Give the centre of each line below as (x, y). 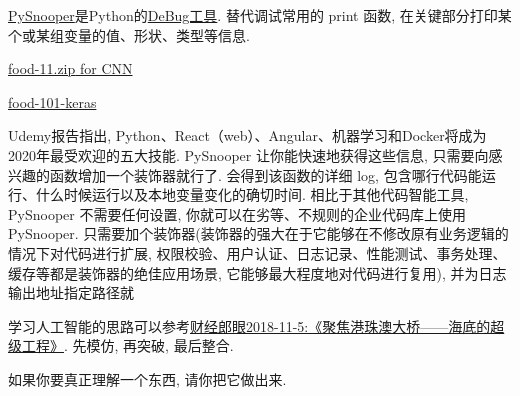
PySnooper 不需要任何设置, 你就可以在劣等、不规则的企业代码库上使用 (237, 213)
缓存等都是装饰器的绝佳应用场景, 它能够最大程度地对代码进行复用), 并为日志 (257, 272)
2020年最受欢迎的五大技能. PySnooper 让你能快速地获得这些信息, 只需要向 (248, 154)
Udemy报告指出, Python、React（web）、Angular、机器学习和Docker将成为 (247, 135)
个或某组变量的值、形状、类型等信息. (129, 34)
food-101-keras (52, 101)
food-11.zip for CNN (70, 68)
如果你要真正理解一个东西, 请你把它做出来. (147, 378)
